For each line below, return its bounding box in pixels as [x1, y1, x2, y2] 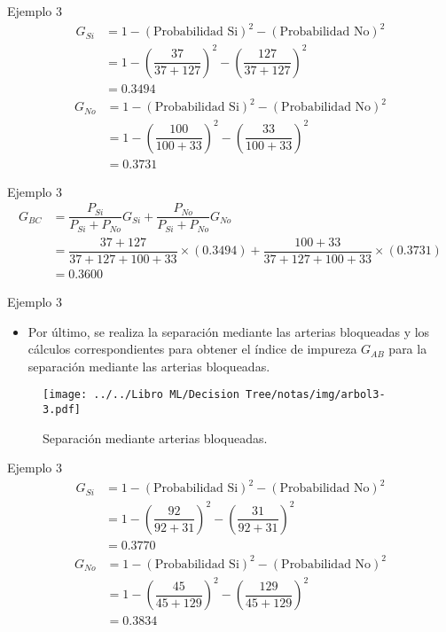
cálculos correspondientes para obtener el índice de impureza [27, 339, 357, 358]
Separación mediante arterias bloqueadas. [43, 428, 268, 447]
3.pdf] [43, 403, 81, 417]
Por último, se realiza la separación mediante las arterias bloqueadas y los [27, 322, 430, 340]
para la [388, 339, 427, 358]
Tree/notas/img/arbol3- [246, 388, 386, 402]
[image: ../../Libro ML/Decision [43, 388, 239, 402]
